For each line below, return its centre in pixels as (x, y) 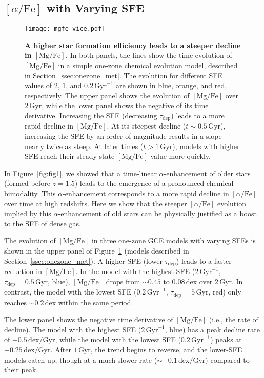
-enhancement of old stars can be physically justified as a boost (157, 213)
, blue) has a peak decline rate (212, 329)
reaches (16, 302)
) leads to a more (198, 115)
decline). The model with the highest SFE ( (73, 329)
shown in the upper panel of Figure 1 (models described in (97, 250)
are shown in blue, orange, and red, (171, 85)
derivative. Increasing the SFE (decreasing (91, 115)
